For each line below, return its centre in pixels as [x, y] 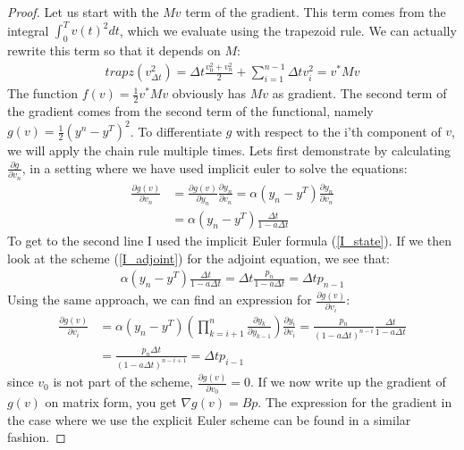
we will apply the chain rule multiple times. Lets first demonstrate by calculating [229, 150]
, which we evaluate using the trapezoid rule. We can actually [288, 30]
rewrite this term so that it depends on [114, 50]
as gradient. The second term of [359, 93]
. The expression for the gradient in [355, 401]
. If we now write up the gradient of [348, 382]
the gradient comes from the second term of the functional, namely [190, 111]
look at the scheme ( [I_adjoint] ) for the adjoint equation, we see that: [198, 258]
